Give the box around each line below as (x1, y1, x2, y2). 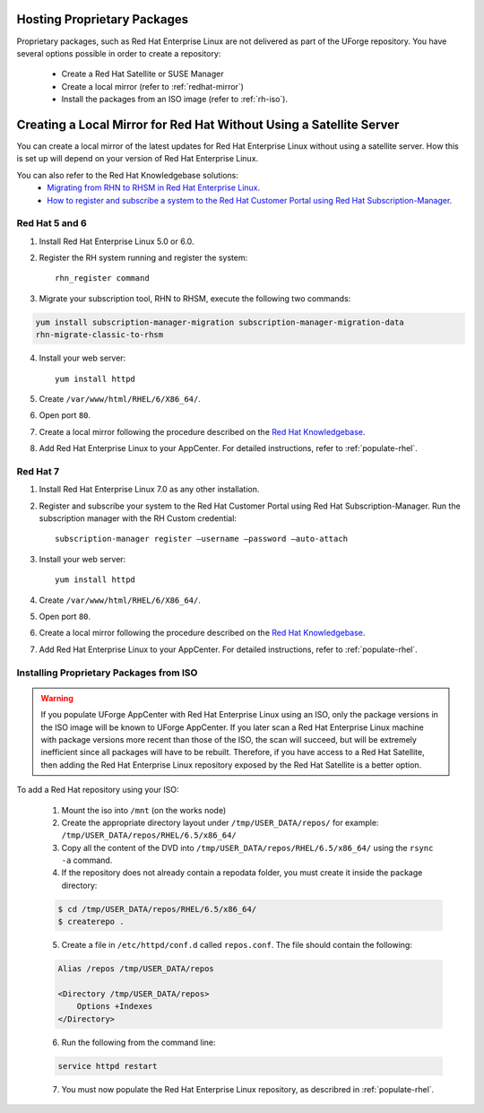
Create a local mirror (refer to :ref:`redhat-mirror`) (61, 81, 244, 91)
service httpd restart (57, 1061, 158, 1071)
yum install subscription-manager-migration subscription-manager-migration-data (35, 317, 405, 327)
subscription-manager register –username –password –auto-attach (55, 534, 349, 544)
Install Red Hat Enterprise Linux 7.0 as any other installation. (39, 484, 260, 495)
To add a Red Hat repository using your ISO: (16, 785, 179, 796)
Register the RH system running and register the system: (39, 252, 248, 264)
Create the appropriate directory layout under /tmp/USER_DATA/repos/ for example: (61, 817, 379, 828)
